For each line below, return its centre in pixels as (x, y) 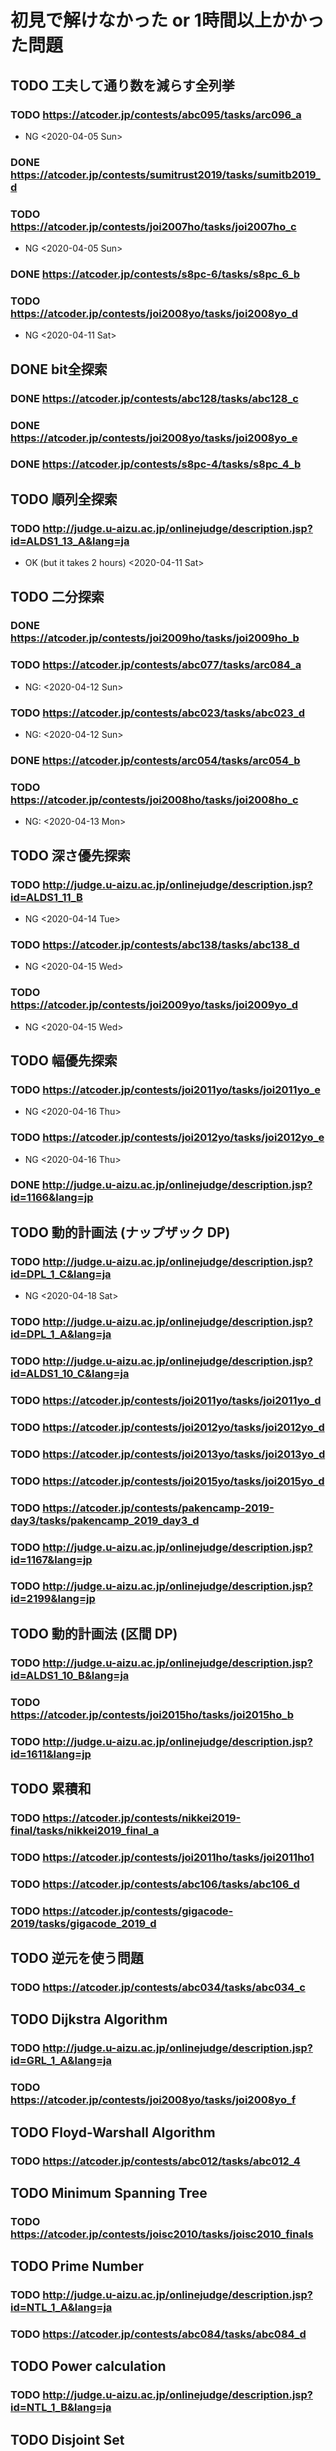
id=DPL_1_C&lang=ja (61, 1274)
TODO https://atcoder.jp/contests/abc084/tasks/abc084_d (158, 2334)
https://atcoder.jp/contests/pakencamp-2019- (158, 1508)
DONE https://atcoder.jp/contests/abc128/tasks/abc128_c (154, 398)
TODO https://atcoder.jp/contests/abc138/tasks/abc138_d (155, 944)
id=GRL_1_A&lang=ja (61, 2061)
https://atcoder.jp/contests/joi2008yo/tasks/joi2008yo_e (154, 438)
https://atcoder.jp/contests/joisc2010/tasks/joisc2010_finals (162, 2234)
